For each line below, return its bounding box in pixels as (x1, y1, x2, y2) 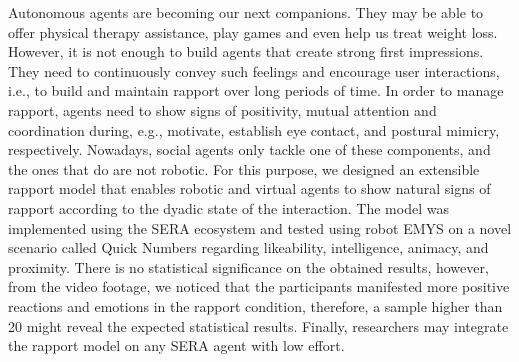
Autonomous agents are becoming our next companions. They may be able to (8, 2, 484, 22)
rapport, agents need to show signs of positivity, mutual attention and (8, 99, 437, 120)
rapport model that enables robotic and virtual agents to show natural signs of (8, 178, 491, 199)
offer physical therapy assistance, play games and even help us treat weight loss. (8, 21, 498, 42)
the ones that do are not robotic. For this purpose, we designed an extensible (8, 158, 480, 179)
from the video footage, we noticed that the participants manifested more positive (8, 276, 510, 297)
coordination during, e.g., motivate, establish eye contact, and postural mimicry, (8, 119, 500, 140)
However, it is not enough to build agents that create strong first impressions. (8, 41, 484, 62)
